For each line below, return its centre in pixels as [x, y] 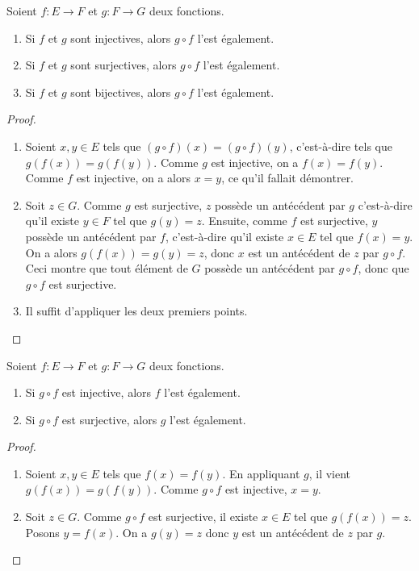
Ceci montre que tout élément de [107, 268]
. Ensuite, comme [244, 221]
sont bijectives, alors [121, 92]
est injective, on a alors [133, 178]
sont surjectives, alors [124, 65]
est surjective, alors [109, 419]
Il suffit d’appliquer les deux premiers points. [136, 311]
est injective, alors [107, 392]
